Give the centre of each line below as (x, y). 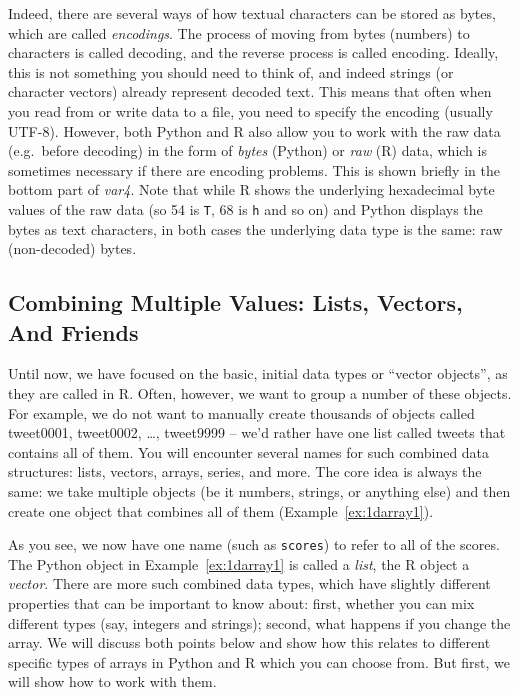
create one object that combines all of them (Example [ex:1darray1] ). (221, 510)
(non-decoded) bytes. (72, 248)
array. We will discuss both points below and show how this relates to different (249, 642)
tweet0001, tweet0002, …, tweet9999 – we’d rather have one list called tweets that (257, 432)
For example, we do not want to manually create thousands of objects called (241, 412)
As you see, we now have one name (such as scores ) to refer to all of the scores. (254, 544)
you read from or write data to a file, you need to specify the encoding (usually (250, 110)
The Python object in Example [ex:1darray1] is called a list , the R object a (239, 563)
